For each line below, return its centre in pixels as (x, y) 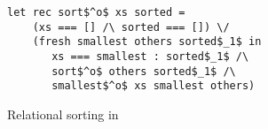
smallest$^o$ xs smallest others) (154, 86)
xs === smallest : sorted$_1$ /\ (150, 56)
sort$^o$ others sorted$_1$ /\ (144, 71)
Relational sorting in (63, 114)
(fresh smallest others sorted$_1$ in (147, 42)
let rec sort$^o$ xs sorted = (96, 12)
